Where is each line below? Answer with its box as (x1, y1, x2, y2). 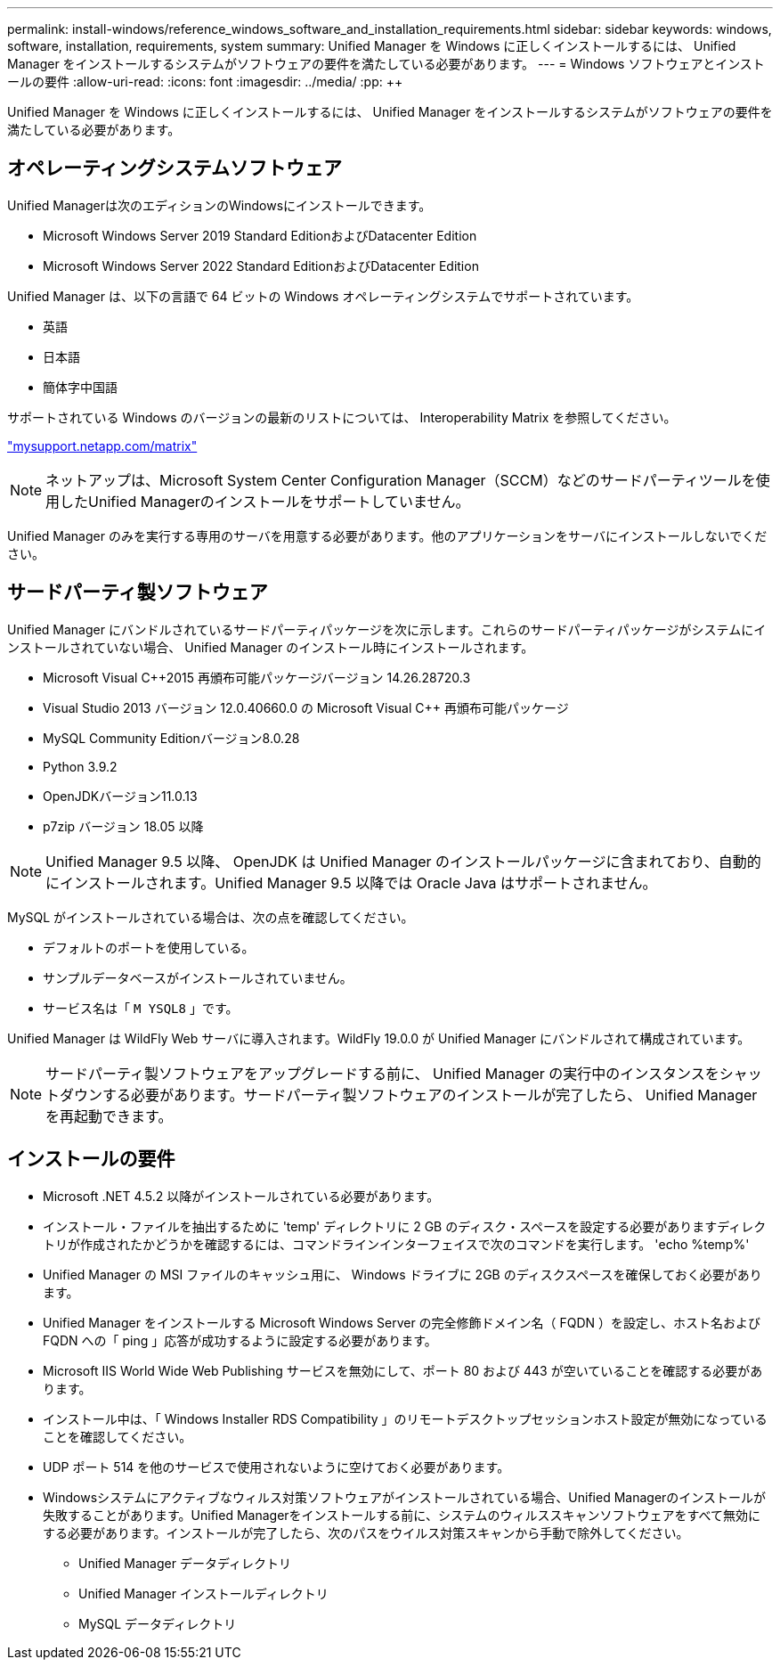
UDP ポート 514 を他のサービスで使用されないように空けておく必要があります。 (43, 1459, 510, 1475)
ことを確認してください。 (43, 1428, 192, 1444)
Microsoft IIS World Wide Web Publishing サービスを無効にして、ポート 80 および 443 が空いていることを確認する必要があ (43, 1362, 763, 1378)
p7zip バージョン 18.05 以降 (43, 818, 204, 834)
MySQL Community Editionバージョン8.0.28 (43, 730, 300, 746)
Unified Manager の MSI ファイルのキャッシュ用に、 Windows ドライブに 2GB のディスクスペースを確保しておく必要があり (43, 1266, 762, 1282)
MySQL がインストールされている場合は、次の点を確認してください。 (7, 909, 414, 925)
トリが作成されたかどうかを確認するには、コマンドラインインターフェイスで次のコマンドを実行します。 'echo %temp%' (43, 1236, 750, 1252)
